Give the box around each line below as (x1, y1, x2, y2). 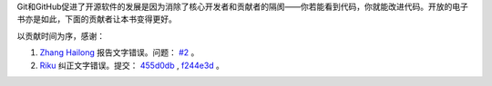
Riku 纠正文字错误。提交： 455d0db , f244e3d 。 (39, 60, 225, 71)
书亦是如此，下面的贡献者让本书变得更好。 (16, 14, 177, 24)
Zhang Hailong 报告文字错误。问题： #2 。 (39, 47, 200, 58)
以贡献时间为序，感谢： (16, 30, 105, 41)
